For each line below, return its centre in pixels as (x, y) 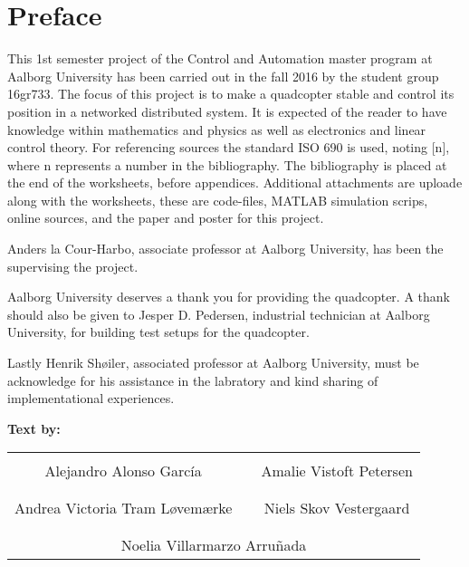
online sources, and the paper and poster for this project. (166, 218)
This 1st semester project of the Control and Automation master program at (220, 58)
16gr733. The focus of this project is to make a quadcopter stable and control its (231, 94)
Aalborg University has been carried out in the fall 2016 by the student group (223, 76)
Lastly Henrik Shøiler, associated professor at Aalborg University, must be (213, 363)
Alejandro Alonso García (123, 471)
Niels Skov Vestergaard (337, 508)
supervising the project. (73, 266)
